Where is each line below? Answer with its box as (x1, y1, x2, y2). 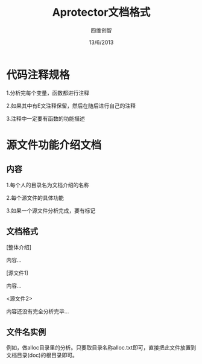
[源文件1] (6, 269, 28, 276)
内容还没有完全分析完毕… (6, 307, 69, 315)
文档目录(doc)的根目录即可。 (6, 351, 78, 359)
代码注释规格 (6, 68, 71, 81)
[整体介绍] (6, 243, 32, 251)
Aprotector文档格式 (52, 5, 151, 19)
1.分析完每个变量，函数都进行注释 (6, 89, 89, 97)
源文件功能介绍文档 (6, 138, 102, 152)
